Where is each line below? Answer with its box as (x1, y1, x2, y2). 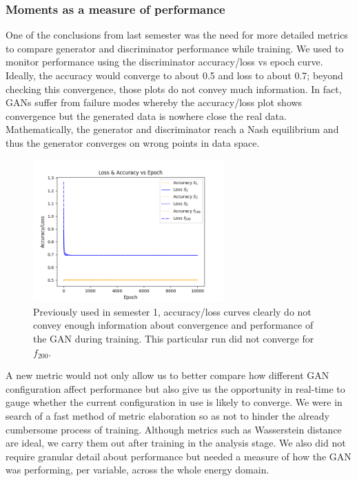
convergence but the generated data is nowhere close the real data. (6, 108, 287, 123)
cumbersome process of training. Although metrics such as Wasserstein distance (6, 422, 342, 436)
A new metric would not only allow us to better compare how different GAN (6, 368, 329, 382)
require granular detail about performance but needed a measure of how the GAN (6, 449, 351, 463)
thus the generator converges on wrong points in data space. (6, 135, 260, 150)
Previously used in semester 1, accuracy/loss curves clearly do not (33, 304, 312, 318)
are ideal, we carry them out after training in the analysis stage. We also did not (6, 436, 346, 450)
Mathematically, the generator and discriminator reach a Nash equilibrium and (6, 122, 339, 136)
